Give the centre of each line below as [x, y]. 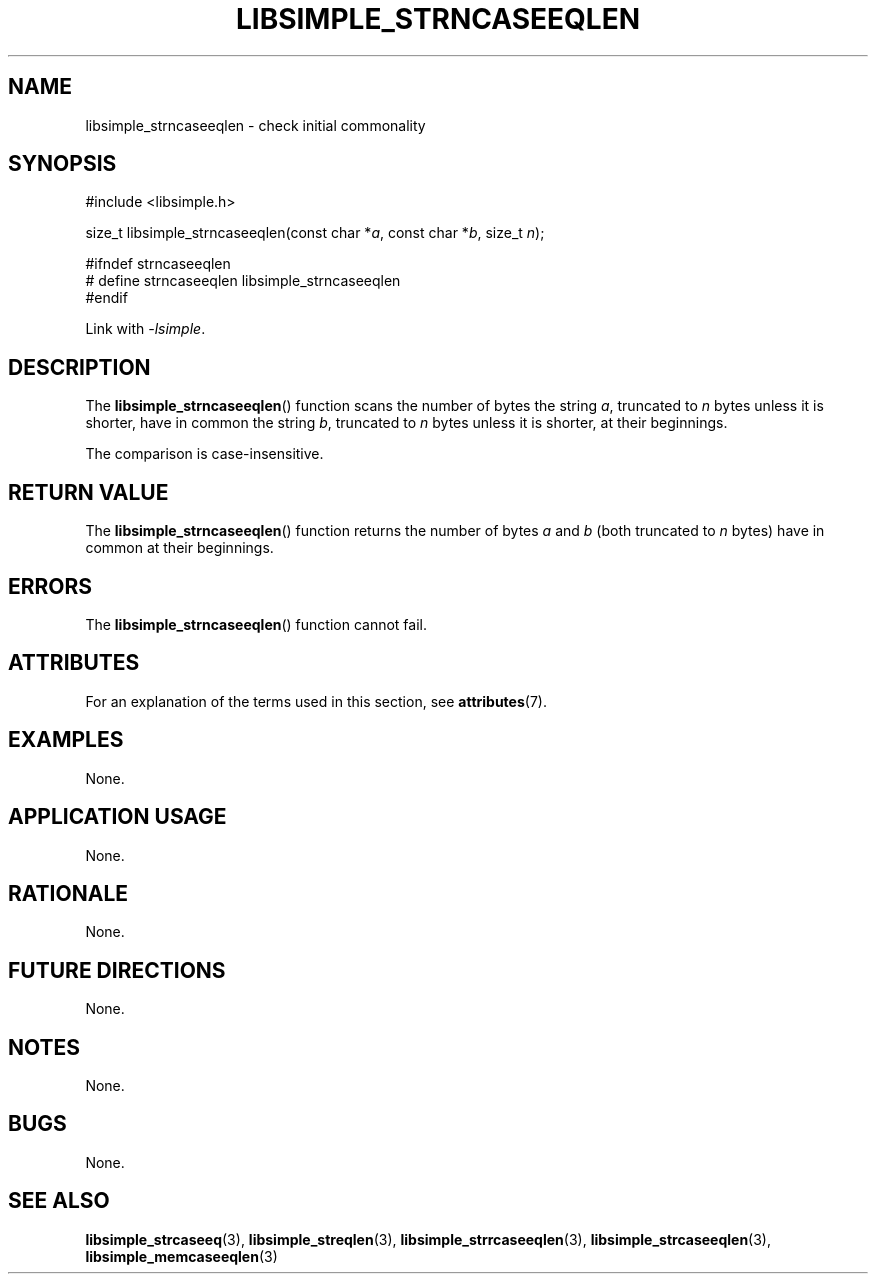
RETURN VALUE [88, 492]
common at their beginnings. [179, 548]
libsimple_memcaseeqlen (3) [181, 1256]
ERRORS [50, 586]
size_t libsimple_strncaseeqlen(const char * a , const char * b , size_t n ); [315, 233]
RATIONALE [68, 893]
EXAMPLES [66, 740]
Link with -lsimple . [145, 329]
